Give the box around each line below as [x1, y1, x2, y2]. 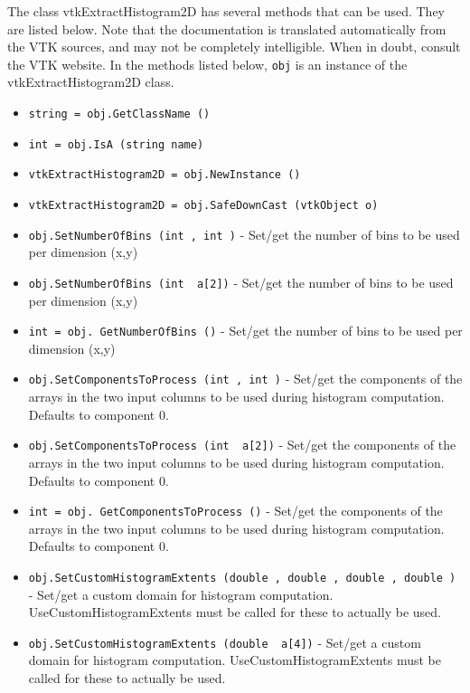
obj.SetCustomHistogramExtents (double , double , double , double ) [28, 571, 456, 584]
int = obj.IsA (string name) [28, 138, 204, 151]
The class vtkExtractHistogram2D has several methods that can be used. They [7, 2, 446, 20]
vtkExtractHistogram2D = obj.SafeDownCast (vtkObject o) [28, 199, 379, 212]
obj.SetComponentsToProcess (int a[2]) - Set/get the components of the [28, 435, 456, 454]
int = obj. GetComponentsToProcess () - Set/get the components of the [28, 501, 443, 520]
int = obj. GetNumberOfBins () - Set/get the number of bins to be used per [28, 321, 463, 340]
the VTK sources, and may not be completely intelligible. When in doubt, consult [7, 37, 461, 56]
